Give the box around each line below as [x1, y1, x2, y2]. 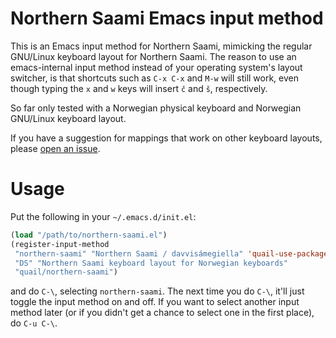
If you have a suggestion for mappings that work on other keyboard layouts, [10, 132, 323, 144]
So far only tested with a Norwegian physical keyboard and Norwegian [10, 102, 302, 114]
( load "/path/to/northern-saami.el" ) [10, 230, 168, 240]
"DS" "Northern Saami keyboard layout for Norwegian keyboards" [14, 258, 288, 268]
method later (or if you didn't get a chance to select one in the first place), [10, 307, 315, 319]
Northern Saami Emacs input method [10, 7, 324, 30]
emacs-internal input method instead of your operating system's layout [10, 61, 303, 73]
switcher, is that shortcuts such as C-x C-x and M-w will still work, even [10, 72, 300, 84]
